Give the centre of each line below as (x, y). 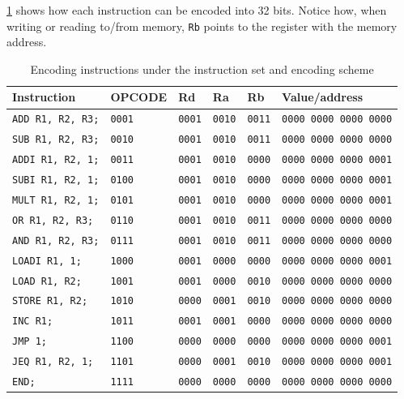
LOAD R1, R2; (47, 281)
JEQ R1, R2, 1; (53, 362)
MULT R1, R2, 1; (56, 200)
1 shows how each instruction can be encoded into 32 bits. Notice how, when (197, 10)
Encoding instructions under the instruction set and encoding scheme (202, 69)
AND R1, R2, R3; (56, 240)
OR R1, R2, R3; (53, 220)
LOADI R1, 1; (47, 261)
